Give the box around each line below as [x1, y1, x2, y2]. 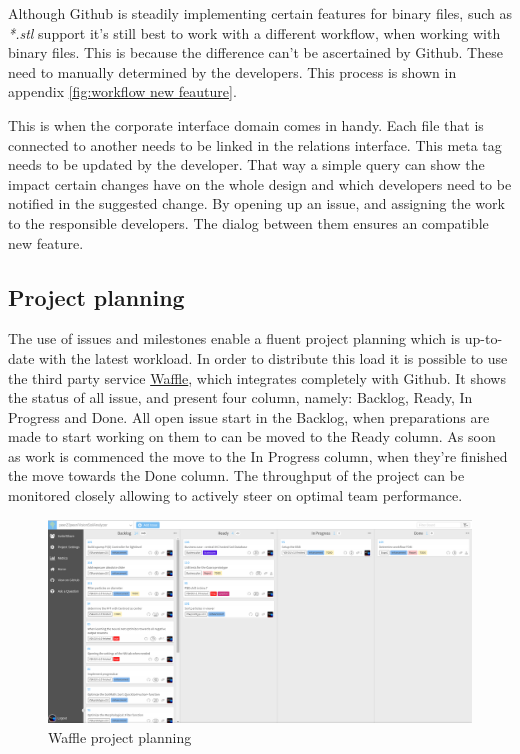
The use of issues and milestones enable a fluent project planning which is [8, 328, 461, 349]
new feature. [8, 232, 84, 253]
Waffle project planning [48, 726, 192, 747]
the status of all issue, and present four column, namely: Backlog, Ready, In [8, 387, 473, 408]
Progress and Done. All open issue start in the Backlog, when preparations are [8, 406, 490, 427]
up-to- [464, 328, 503, 349]
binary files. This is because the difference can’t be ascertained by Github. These [8, 42, 503, 63]
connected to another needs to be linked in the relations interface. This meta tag [8, 134, 502, 155]
